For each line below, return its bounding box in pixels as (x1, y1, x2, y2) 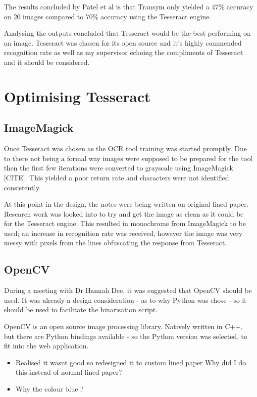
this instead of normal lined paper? (15, 367, 122, 377)
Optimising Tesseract (4, 86, 151, 106)
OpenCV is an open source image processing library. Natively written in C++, (4, 321, 243, 332)
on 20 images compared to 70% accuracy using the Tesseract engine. (4, 11, 211, 21)
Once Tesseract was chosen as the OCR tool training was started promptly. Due (4, 143, 247, 154)
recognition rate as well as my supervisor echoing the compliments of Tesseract (4, 47, 243, 57)
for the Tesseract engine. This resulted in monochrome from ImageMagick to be (4, 218, 246, 228)
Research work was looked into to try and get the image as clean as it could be (4, 208, 244, 219)
